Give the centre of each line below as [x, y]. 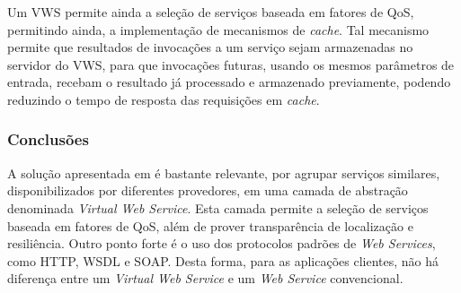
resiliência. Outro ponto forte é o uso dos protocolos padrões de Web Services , [222, 243]
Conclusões [48, 139]
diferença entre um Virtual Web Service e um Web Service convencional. [205, 278]
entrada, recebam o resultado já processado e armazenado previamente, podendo [229, 82]
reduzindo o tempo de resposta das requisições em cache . [164, 99]
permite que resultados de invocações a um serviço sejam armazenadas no [210, 47]
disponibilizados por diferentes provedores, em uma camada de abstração [208, 190]
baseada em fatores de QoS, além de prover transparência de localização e [210, 225]
